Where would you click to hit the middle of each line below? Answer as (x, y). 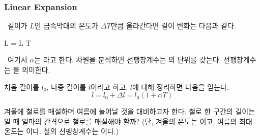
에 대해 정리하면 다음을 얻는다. (180, 86)
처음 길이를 (22, 86)
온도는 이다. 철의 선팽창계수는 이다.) (62, 131)
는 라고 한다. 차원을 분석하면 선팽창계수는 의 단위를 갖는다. (128, 60)
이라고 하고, (109, 86)
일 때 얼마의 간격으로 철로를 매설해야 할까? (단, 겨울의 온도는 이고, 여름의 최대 (128, 121)
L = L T (18, 42)
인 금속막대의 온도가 (66, 26)
